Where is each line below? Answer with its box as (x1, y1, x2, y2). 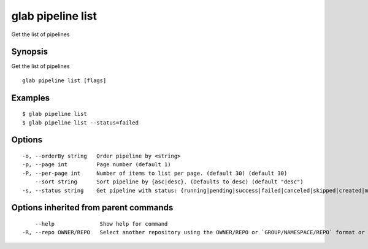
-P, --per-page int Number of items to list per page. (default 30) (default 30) (22, 169, 288, 177)
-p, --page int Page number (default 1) (22, 161, 171, 168)
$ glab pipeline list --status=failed (22, 119, 139, 126)
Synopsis (11, 47, 48, 57)
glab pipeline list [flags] (22, 77, 107, 84)
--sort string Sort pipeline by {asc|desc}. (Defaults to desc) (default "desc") (34, 178, 304, 185)
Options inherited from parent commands (11, 202, 174, 213)
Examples (11, 93, 50, 103)
